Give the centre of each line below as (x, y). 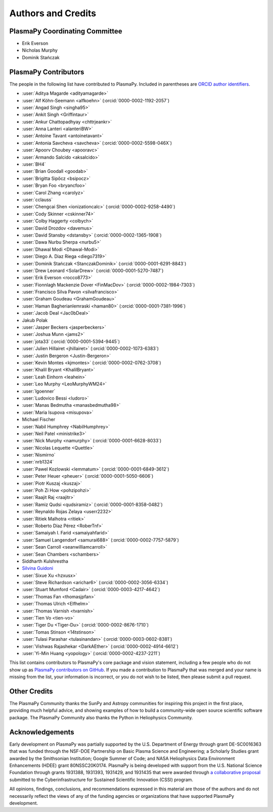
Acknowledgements (42, 732)
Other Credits (31, 691)
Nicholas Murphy (40, 50)
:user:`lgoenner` (39, 391)
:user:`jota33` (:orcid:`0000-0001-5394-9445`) (71, 341)
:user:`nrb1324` (38, 462)
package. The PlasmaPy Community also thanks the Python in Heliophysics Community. (101, 717)
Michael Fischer (39, 419)
